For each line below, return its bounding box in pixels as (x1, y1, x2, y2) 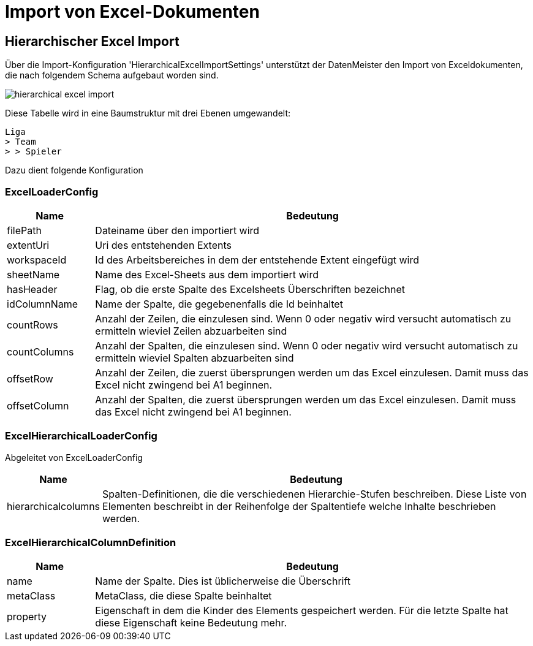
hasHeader (7, 283, 58, 295)
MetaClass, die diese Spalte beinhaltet (95, 590, 272, 602)
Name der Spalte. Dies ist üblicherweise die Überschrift (95, 575, 351, 588)
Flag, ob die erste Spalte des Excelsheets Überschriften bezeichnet (95, 283, 406, 295)
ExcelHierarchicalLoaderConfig (5, 430, 157, 443)
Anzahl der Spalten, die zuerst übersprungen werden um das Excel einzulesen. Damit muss (95, 393, 516, 406)
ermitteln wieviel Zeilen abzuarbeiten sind (95, 324, 287, 337)
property (7, 610, 47, 623)
